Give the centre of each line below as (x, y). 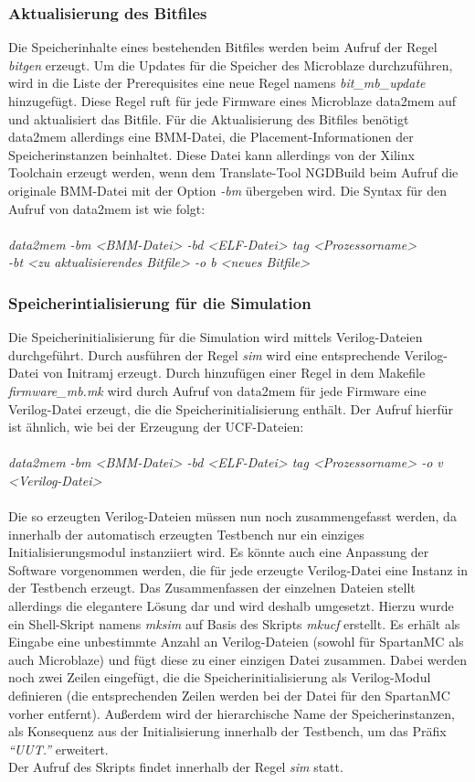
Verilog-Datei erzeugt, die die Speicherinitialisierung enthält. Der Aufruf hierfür (231, 408)
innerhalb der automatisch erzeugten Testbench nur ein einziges (186, 534)
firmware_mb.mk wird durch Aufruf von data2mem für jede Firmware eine (217, 390)
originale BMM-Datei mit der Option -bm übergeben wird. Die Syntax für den (227, 190)
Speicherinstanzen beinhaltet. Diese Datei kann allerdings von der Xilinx (211, 154)
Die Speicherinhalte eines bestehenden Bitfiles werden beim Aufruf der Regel (223, 47)
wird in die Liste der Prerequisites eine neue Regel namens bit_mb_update (217, 83)
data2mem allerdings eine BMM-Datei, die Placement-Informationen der (211, 137)
